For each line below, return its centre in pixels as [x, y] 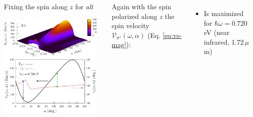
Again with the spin [141, 6]
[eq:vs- [172, 35]
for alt [84, 6]
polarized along [134, 16]
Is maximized [224, 13]
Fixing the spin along [36, 6]
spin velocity [130, 25]
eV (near [217, 32]
